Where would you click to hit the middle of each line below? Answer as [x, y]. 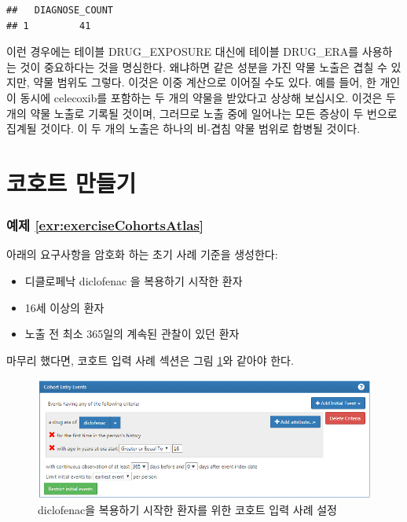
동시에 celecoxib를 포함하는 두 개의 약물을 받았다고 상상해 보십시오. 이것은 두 [208, 97]
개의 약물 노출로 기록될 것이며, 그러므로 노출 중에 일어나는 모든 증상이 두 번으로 [202, 113]
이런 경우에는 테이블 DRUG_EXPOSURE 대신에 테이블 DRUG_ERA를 [183, 51]
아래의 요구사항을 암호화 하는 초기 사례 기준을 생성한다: [142, 254]
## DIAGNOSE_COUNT [60, 10]
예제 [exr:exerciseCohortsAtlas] [105, 225]
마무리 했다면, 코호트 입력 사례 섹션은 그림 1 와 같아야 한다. [150, 360]
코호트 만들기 [71, 182]
